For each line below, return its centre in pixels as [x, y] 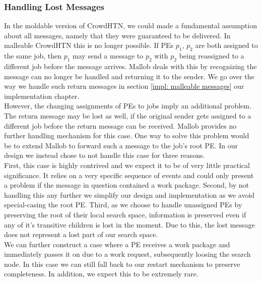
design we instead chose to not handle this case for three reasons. [105, 155]
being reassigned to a [212, 56]
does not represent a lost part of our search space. [81, 234]
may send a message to [108, 56]
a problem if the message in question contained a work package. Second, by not [127, 185]
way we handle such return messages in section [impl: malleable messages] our [124, 86]
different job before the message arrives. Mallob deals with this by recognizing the [130, 66]
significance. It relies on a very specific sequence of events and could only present [129, 175]
